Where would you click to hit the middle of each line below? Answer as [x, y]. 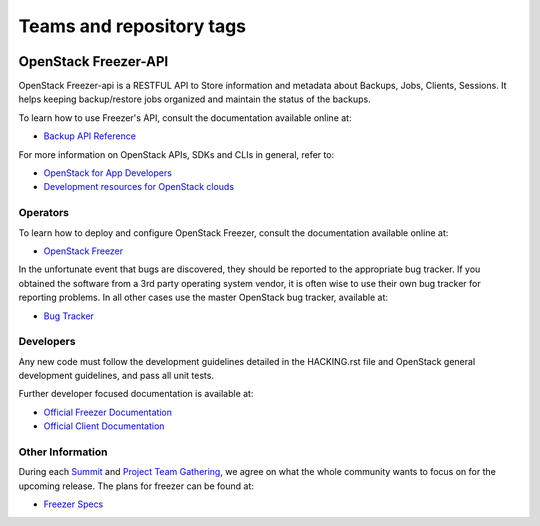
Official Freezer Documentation [108, 412]
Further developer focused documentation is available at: [136, 394]
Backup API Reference [90, 136]
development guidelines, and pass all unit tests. [116, 376]
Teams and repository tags [132, 26]
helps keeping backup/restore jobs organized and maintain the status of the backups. [194, 99]
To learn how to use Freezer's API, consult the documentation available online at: [185, 117]
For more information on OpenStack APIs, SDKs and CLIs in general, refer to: [176, 154]
